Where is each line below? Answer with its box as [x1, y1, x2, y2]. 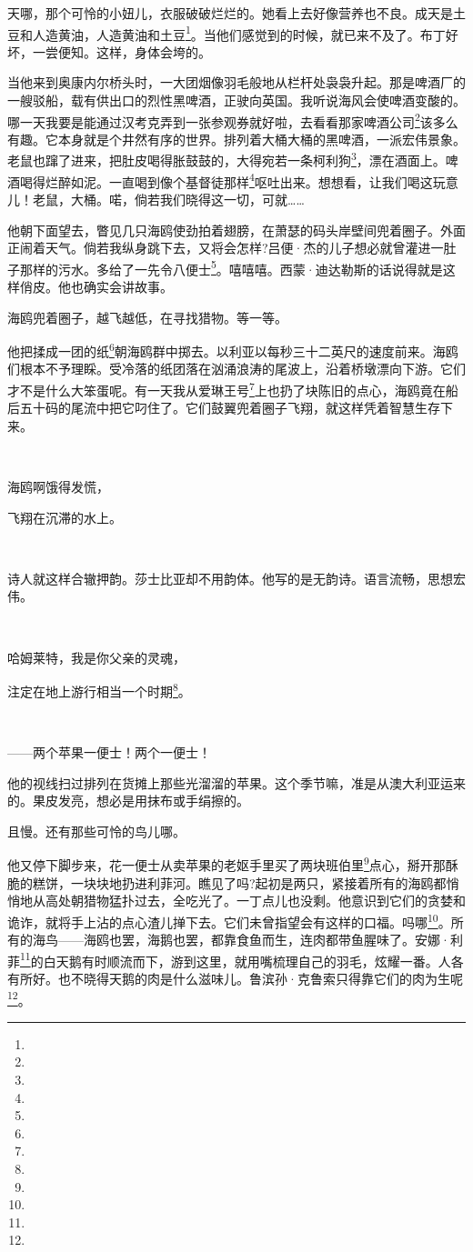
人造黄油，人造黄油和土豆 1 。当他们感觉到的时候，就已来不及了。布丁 [32, 22, 446, 44]
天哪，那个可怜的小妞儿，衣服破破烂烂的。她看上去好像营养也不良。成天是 [7, 4, 453, 22]
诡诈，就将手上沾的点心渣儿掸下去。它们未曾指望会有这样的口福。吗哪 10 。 [7, 909, 451, 931]
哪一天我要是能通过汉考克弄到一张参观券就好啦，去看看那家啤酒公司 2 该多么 [7, 109, 458, 131]
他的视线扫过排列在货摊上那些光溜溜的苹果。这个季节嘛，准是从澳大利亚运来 [7, 773, 466, 792]
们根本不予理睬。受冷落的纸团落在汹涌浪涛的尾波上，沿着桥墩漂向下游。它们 [7, 359, 466, 378]
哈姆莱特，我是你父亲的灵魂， [7, 647, 186, 666]
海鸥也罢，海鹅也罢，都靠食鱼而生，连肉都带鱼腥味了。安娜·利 [83, 930, 463, 949]
